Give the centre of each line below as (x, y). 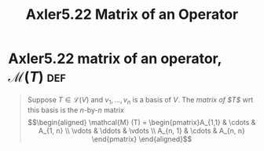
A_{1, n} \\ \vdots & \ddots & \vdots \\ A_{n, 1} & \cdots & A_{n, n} (141, 131)
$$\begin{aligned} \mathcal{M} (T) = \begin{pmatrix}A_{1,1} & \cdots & (141, 122)
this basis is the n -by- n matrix (75, 110)
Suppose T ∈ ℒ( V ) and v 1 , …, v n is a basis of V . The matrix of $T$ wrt (140, 100)
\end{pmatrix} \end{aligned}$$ (142, 138)
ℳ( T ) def (37, 77)
